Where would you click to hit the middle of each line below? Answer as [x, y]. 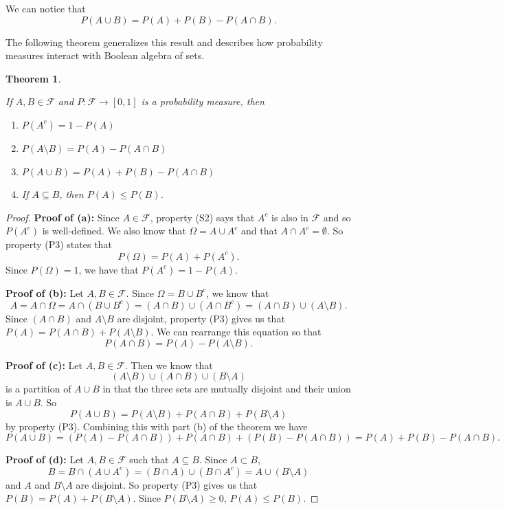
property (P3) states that [59, 244]
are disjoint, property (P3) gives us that [201, 318]
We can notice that [46, 8]
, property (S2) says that [202, 217]
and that [259, 231]
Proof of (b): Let [45, 292]
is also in [290, 217]
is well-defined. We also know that [114, 231]
